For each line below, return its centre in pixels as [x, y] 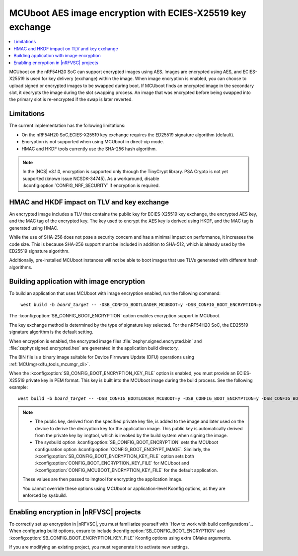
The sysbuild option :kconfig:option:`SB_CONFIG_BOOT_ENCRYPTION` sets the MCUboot [127, 442]
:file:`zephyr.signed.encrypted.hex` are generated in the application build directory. [94, 348]
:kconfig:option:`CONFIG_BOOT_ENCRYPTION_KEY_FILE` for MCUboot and [112, 463]
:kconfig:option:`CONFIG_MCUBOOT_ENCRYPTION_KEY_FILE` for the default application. [126, 470]
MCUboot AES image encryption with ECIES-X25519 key [128, 13]
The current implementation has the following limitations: [67, 126]
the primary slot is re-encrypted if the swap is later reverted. [71, 99]
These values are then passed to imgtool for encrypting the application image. [103, 479]
